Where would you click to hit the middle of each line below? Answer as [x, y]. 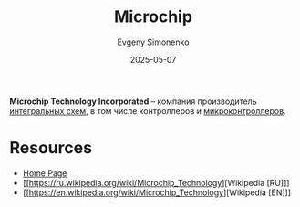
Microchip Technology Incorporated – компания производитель [133, 101]
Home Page [45, 173]
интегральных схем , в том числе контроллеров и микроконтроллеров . [148, 110]
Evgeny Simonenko [153, 42]
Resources [51, 148]
